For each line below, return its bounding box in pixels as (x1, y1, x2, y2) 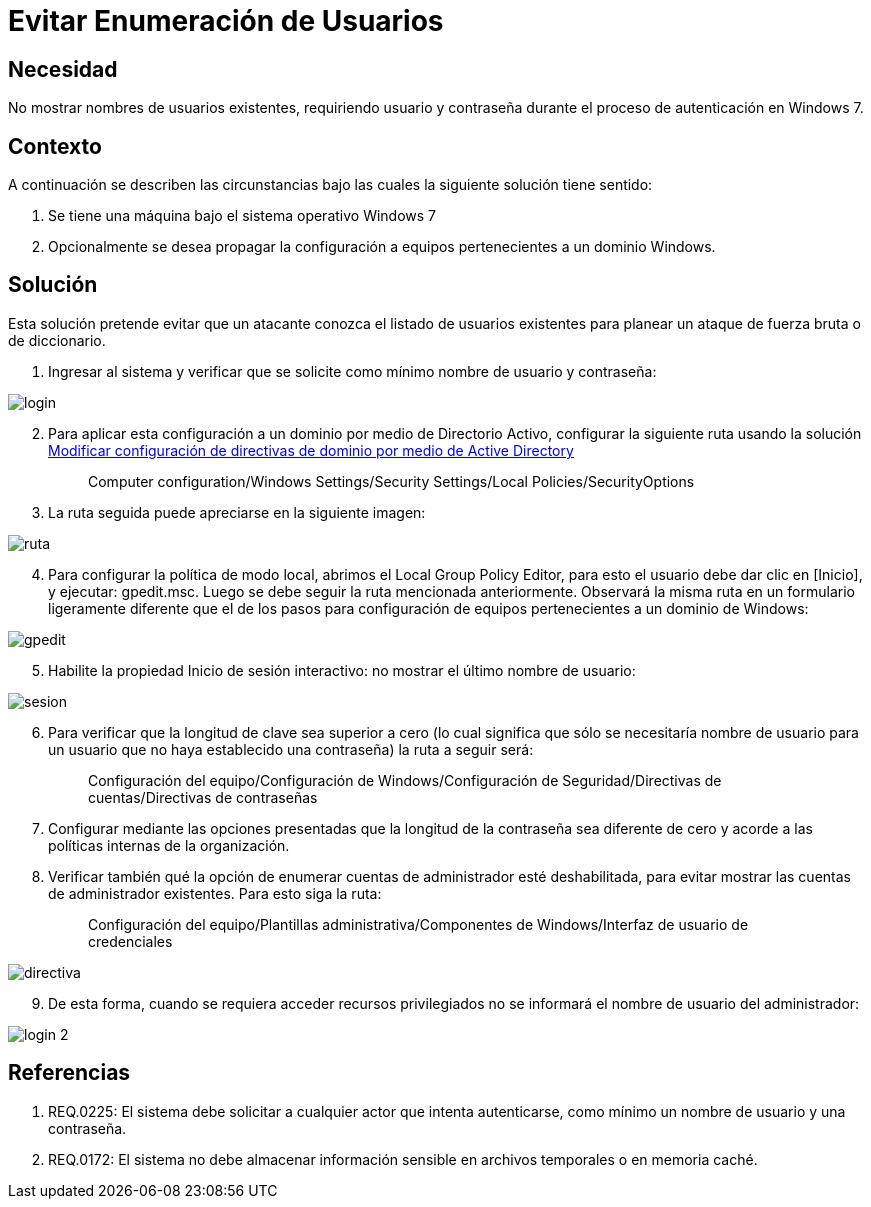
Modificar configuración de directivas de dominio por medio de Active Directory (48, 441, 574, 459)
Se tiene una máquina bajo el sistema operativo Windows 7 (48, 207, 437, 225)
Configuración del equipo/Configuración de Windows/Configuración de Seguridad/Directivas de (88, 771, 722, 789)
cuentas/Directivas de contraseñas (88, 788, 318, 806)
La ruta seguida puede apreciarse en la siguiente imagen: (48, 503, 426, 521)
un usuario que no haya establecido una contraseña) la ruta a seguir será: (48, 740, 534, 758)
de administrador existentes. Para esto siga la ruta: (48, 884, 382, 902)
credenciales (88, 932, 173, 950)
